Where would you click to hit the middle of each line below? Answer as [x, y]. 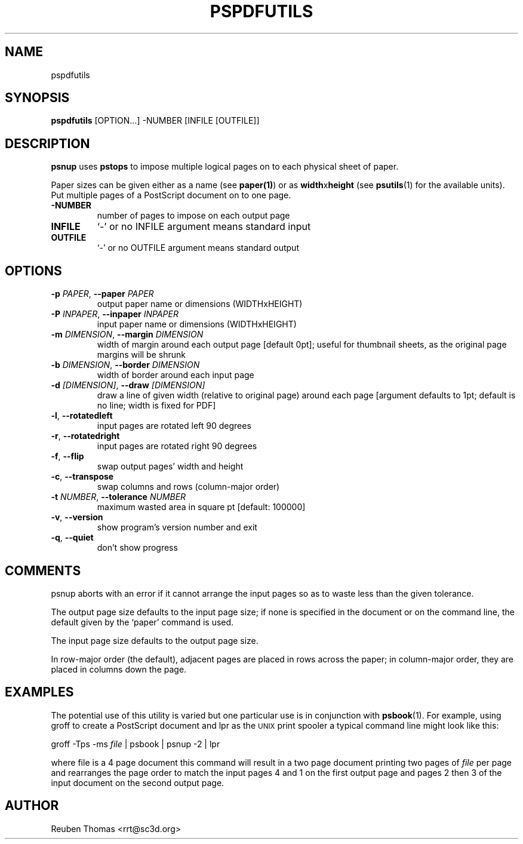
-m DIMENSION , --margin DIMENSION [127, 334]
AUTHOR [32, 806]
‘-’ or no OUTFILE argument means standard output [198, 248]
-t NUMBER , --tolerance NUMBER [119, 497]
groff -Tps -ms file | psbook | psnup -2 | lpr [136, 744]
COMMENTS [43, 570]
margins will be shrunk [141, 355]
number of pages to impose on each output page [193, 216]
